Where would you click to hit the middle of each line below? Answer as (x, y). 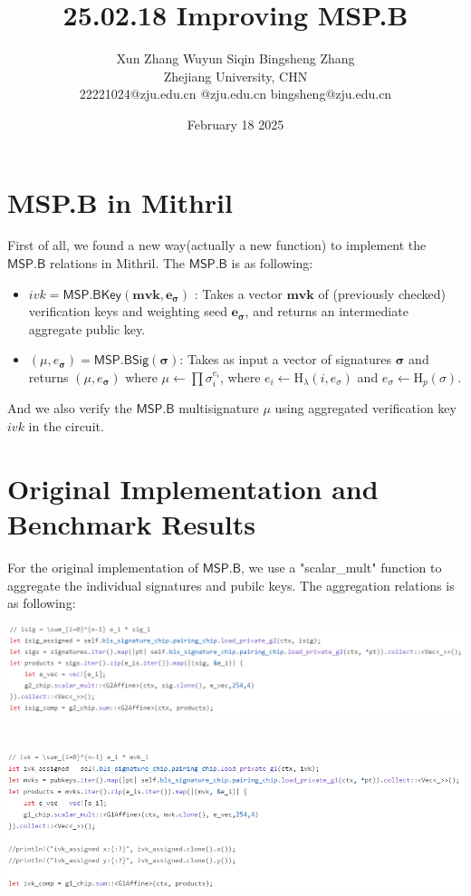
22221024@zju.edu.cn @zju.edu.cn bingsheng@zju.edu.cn (235, 94)
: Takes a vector (238, 293)
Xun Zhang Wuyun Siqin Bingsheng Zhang (235, 58)
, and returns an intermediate (327, 311)
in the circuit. (66, 426)
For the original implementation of (103, 567)
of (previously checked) (382, 293)
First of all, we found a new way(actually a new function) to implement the (217, 245)
